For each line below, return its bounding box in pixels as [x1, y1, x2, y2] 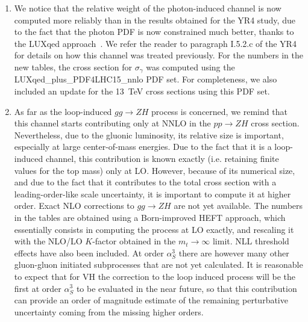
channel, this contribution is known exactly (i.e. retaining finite [45, 152, 279, 164]
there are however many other [178, 246, 289, 259]
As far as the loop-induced [14, 105, 112, 117]
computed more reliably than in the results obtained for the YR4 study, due [14, 13, 295, 26]
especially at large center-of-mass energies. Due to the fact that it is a [14, 140, 272, 153]
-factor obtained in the [92, 235, 176, 247]
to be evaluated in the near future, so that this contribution [76, 282, 297, 294]
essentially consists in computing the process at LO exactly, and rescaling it [14, 223, 294, 235]
